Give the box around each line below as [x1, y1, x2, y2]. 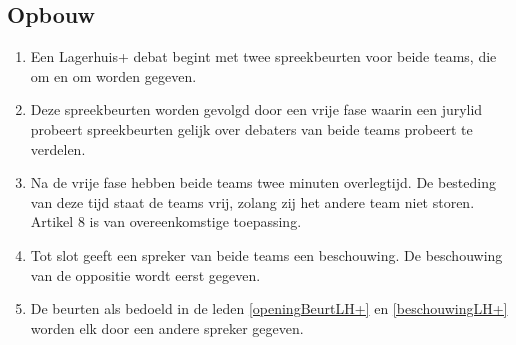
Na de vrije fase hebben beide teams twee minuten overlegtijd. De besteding [30, 172, 496, 193]
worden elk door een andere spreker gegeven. [30, 317, 304, 338]
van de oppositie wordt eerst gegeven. [30, 264, 261, 285]
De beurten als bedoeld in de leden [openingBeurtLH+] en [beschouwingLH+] [30, 298, 508, 319]
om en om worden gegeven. [30, 65, 197, 86]
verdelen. [30, 138, 86, 159]
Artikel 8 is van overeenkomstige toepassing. [30, 211, 302, 232]
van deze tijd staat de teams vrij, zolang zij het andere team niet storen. [30, 191, 475, 212]
